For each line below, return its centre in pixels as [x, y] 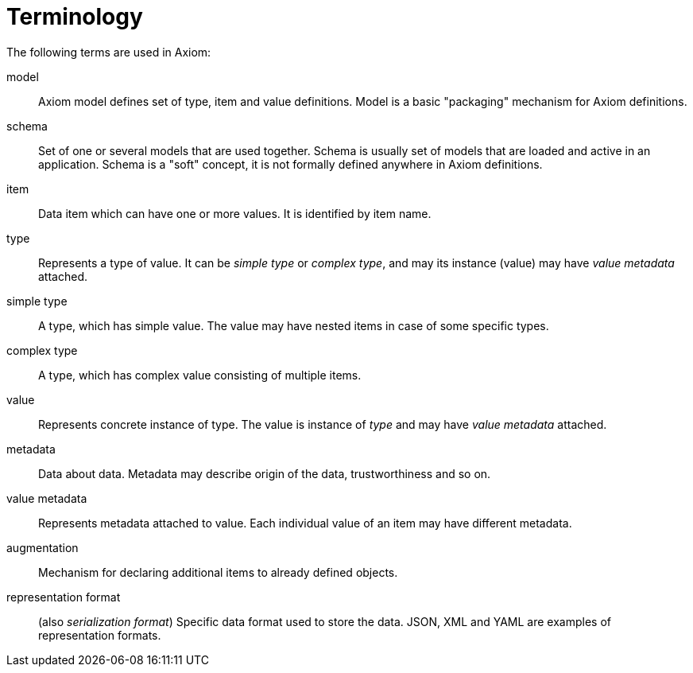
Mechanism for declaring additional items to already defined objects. [218, 572]
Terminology [75, 17]
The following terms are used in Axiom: [109, 52]
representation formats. [100, 635]
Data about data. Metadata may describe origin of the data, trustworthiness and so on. [265, 473]
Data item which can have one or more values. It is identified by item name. [235, 213]
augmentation [43, 547]
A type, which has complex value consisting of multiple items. [200, 375]
